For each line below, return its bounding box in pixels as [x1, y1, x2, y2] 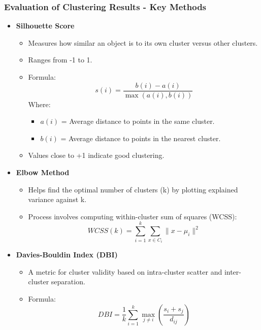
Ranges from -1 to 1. [28, 54, 92, 65]
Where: [28, 98, 51, 109]
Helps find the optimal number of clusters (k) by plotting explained [28, 184, 238, 194]
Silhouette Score [16, 20, 75, 31]
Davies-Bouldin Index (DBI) [16, 249, 118, 260]
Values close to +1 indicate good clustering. [28, 150, 165, 160]
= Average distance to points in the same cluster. [61, 116, 215, 126]
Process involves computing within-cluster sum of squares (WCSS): [28, 211, 237, 221]
